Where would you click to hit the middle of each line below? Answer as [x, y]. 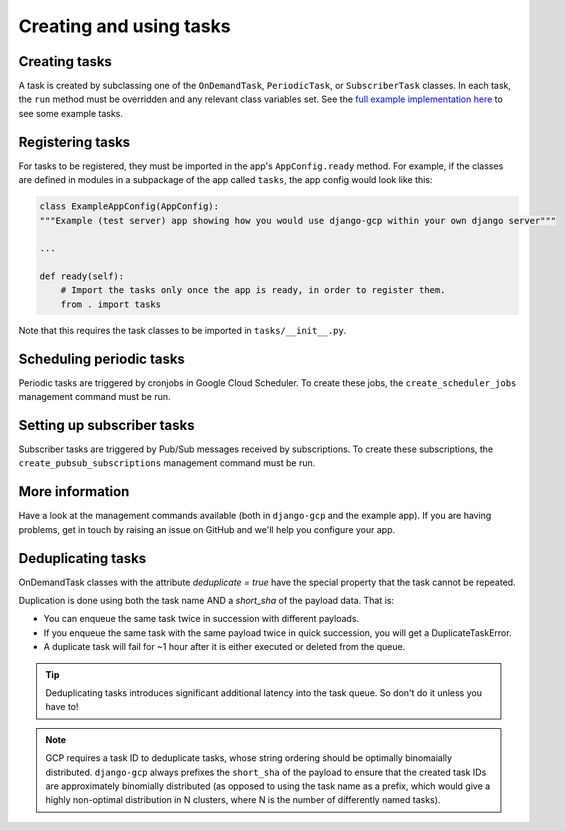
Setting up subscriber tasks [106, 425]
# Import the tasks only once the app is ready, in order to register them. [253, 290]
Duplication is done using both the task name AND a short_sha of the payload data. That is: [206, 601]
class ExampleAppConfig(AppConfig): [129, 206]
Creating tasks [65, 61]
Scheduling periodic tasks [101, 358]
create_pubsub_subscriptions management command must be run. [167, 463]
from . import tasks [111, 304]
